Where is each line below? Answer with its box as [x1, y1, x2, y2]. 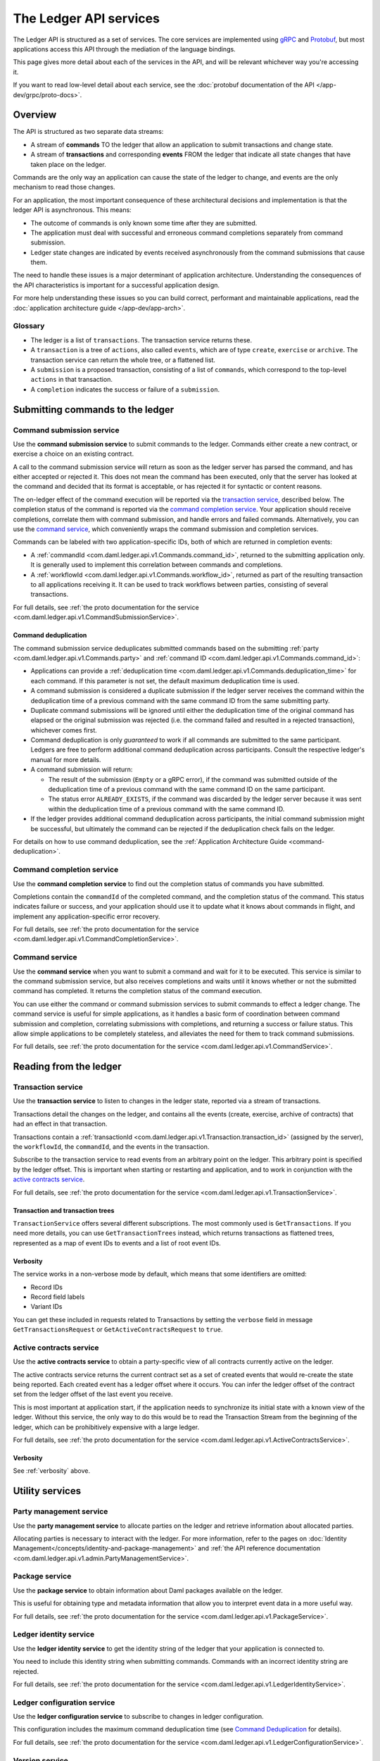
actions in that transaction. [30, 375, 113, 384]
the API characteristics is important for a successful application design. [13, 280, 220, 289]
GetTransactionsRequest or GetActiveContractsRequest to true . [13, 1325, 223, 1334]
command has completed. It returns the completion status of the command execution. [13, 987, 262, 995]
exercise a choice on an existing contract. [13, 449, 134, 458]
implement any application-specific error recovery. [13, 912, 160, 921]
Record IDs [30, 1283, 63, 1291]
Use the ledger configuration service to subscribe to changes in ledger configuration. [13, 1712, 264, 1721]
